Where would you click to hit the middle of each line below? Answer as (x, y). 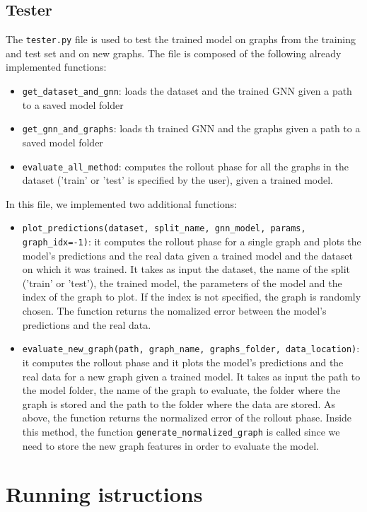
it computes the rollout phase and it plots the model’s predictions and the (183, 362)
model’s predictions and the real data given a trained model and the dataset (187, 255)
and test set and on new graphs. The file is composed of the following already (174, 53)
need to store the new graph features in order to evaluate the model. (170, 445)
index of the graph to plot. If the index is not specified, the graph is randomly (192, 297)
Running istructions (104, 494)
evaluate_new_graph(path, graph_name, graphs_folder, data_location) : (191, 348)
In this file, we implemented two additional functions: (121, 203)
